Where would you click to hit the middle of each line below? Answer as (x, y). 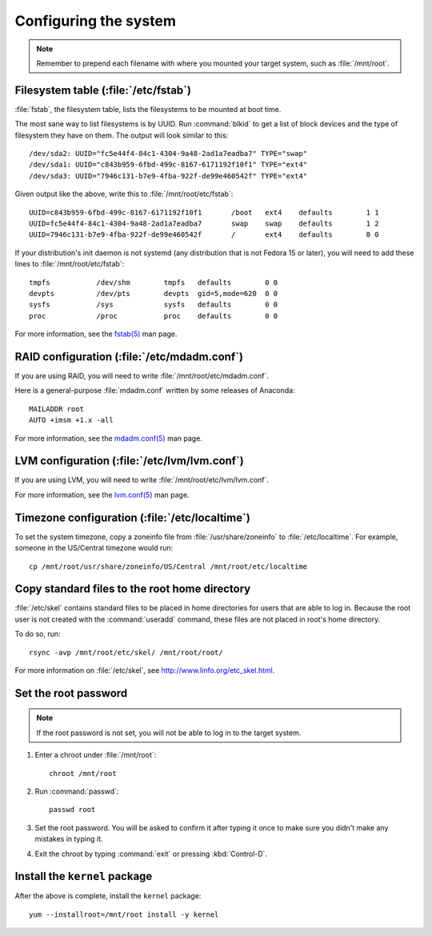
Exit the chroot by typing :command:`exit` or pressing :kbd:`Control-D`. (151, 854)
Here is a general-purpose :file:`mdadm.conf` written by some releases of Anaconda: (155, 390)
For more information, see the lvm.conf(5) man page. (102, 494)
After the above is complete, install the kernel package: (108, 896)
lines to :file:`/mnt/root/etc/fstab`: (70, 264)
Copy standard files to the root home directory (133, 589)
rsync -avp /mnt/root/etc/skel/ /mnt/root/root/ (126, 652)
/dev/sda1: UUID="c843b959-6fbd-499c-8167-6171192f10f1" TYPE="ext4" (168, 165)
